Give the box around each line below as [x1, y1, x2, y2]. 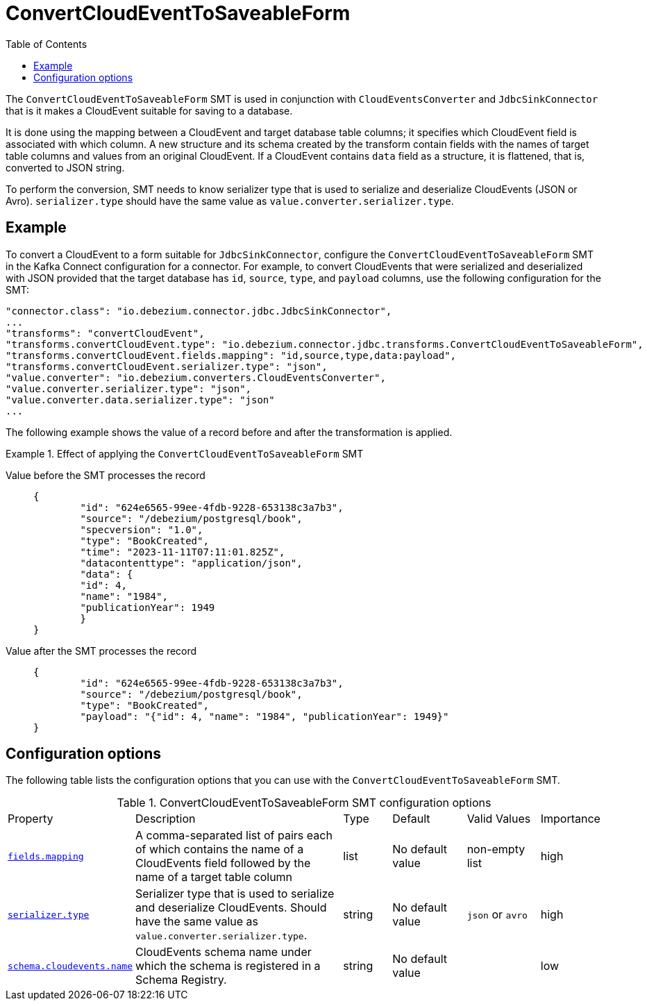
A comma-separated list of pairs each [135, 828, 333, 843]
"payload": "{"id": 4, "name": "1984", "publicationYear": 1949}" [80, 710, 449, 722]
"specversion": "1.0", [80, 523, 203, 535]
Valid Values [467, 812, 531, 826]
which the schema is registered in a [135, 959, 321, 973]
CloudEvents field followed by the [135, 856, 311, 871]
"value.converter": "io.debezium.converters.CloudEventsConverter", [6, 371, 386, 383]
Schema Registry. [135, 973, 227, 987]
